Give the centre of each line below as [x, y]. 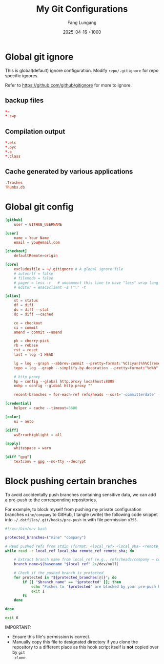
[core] [12, 265]
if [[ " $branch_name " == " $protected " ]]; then [72, 582]
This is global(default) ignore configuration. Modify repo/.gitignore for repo [82, 70]
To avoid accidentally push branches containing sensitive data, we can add [81, 494]
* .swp [10, 116]
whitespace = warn [32, 448]
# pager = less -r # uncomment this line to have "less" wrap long [86, 283]
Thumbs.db [15, 187]
